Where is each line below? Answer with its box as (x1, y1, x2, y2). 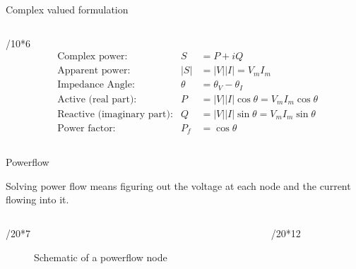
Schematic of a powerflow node (34, 249, 167, 264)
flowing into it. (6, 192, 69, 207)
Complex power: (57, 52, 128, 62)
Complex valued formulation (6, 2, 129, 16)
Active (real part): (57, 94, 137, 104)
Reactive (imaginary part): (57, 109, 173, 119)
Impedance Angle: (57, 80, 135, 90)
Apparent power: (57, 66, 131, 76)
